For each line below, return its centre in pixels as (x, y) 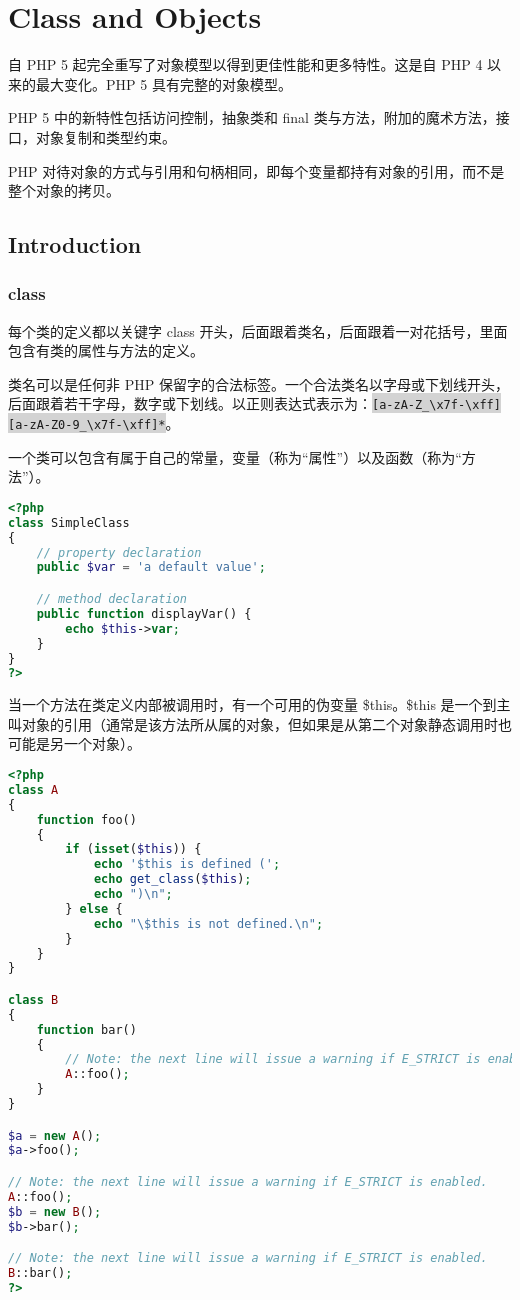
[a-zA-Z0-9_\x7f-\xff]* (87, 425)
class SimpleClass (69, 522)
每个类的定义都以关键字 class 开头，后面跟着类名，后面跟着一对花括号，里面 (258, 330)
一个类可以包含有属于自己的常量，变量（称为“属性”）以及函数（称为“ (235, 456)
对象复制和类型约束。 (105, 136)
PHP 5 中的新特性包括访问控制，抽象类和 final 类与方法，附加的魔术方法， (252, 117)
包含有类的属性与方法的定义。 (106, 350)
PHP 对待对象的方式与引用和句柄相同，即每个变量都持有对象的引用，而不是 (256, 170)
